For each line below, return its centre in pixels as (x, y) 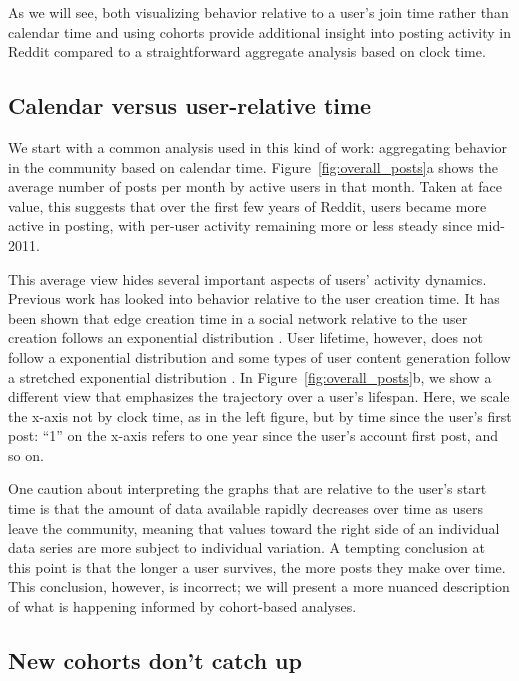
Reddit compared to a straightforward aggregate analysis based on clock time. (247, 51)
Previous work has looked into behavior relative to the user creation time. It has (254, 298)
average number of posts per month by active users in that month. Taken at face (255, 186)
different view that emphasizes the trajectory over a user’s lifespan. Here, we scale (259, 396)
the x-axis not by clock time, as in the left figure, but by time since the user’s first (260, 415)
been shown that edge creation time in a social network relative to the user (238, 317)
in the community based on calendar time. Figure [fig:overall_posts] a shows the (253, 166)
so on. (26, 454)
